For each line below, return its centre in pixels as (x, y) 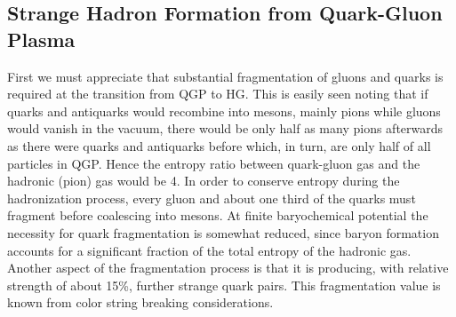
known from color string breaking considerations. (140, 302)
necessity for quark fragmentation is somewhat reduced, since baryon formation (223, 232)
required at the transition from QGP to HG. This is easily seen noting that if (218, 94)
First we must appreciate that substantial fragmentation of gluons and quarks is (225, 76)
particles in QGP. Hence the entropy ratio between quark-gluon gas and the (214, 163)
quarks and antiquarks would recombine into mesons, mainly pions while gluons (224, 111)
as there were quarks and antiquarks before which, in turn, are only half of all (219, 145)
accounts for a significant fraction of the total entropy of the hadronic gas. (209, 250)
